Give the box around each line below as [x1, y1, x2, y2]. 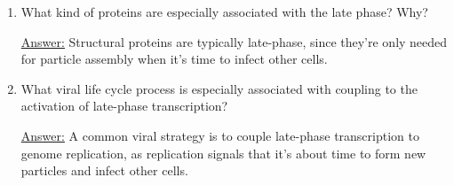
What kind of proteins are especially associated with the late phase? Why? [20, 3, 428, 20]
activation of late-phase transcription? [20, 96, 228, 115]
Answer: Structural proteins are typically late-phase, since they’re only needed [20, 32, 448, 50]
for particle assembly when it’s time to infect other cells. [20, 50, 328, 68]
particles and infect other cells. [20, 161, 188, 180]
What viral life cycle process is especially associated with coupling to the [20, 79, 418, 97]
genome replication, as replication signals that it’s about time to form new [20, 143, 426, 162]
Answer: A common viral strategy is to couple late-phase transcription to [20, 126, 419, 144]
